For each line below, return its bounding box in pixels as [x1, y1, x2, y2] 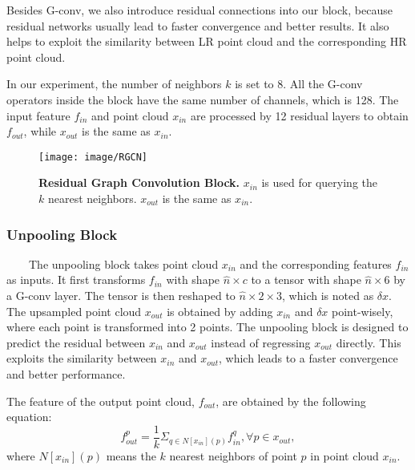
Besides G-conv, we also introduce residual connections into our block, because [6, 2, 393, 18]
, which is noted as [282, 287, 374, 303]
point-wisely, [332, 302, 393, 319]
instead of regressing [211, 334, 311, 350]
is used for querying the [261, 174, 377, 191]
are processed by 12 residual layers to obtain [190, 107, 409, 124]
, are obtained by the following [216, 392, 366, 409]
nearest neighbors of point [169, 447, 297, 464]
